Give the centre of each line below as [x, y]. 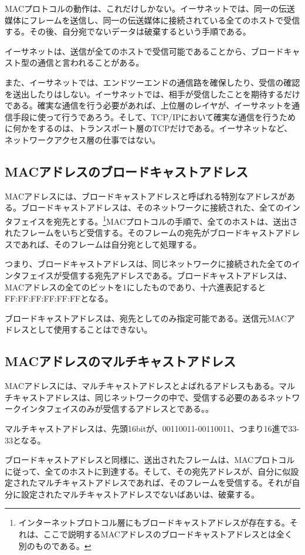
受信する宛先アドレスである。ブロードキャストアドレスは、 [177, 275]
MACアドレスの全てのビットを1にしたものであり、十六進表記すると [135, 287]
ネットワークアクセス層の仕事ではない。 [83, 139]
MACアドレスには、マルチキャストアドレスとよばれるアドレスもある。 [142, 386]
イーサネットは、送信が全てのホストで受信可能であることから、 [128, 51]
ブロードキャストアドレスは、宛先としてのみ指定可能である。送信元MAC [146, 318]
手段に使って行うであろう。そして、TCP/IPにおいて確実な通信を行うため [154, 116]
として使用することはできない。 [91, 329]
